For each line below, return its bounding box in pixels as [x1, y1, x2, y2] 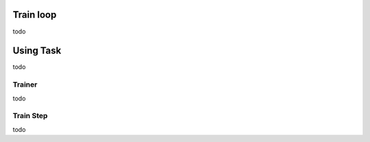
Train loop [12, 9, 57, 20]
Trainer [12, 80, 38, 89]
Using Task [12, 45, 62, 57]
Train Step [12, 111, 48, 121]
